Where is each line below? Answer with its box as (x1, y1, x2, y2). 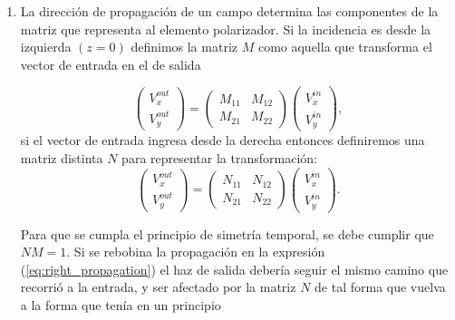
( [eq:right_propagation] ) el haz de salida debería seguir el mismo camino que (20, 259, 449, 278)
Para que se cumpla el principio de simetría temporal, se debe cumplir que (20, 224, 434, 243)
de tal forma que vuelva (315, 277, 446, 296)
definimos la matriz (131, 37, 237, 56)
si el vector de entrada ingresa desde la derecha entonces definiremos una (20, 131, 425, 150)
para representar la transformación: (121, 149, 317, 167)
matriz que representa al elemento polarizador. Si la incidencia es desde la (20, 19, 431, 38)
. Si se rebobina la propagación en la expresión (66, 242, 325, 261)
